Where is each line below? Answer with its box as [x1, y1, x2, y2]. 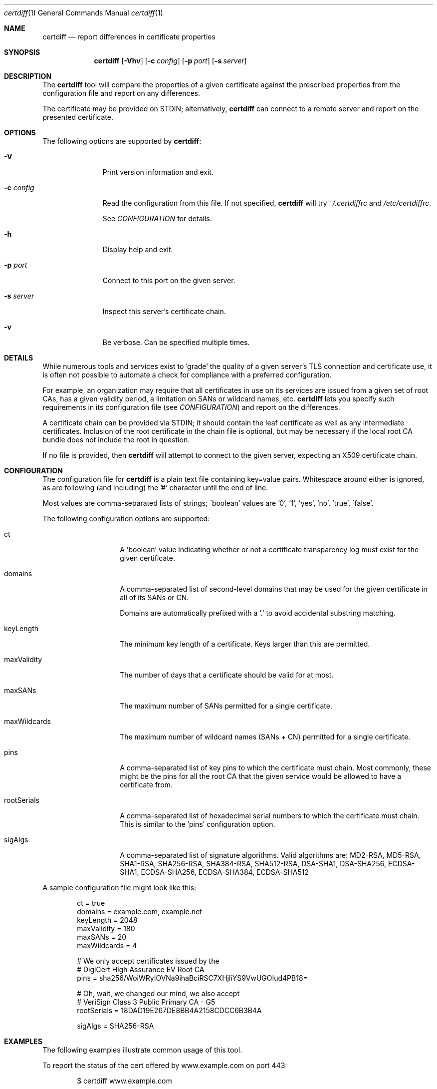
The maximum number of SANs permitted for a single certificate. [120, 702, 332, 710]
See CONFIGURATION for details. [102, 214, 212, 223]
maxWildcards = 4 [77, 941, 137, 950]
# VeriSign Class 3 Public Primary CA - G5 [77, 998, 216, 1006]
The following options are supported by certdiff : [42, 137, 202, 145]
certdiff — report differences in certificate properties [42, 32, 216, 41]
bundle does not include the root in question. [42, 435, 190, 444]
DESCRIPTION [4, 72, 52, 80]
